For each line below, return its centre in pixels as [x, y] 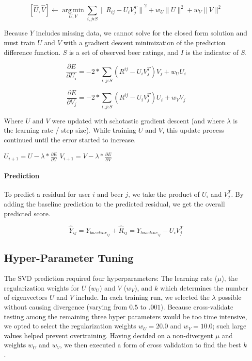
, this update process [193, 130]
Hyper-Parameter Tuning [69, 258]
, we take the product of [164, 194]
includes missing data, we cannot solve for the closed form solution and [142, 33]
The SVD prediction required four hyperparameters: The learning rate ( [111, 278]
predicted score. [27, 214]
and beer [110, 194]
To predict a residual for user [47, 194]
